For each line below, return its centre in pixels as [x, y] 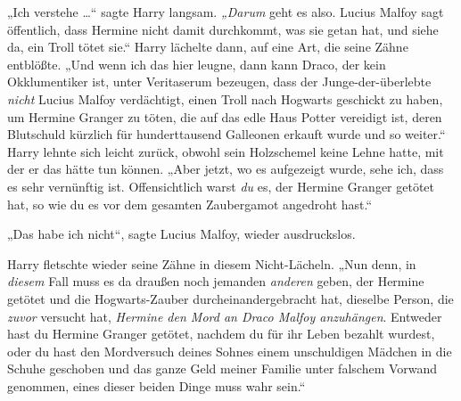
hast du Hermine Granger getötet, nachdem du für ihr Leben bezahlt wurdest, [221, 334]
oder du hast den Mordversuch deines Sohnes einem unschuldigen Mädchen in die [230, 351]
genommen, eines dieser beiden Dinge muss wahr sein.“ [156, 385]
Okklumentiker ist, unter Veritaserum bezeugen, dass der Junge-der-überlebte [219, 82]
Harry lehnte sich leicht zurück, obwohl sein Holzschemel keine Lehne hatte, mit [226, 151]
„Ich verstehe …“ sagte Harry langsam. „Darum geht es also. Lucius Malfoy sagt [226, 12]
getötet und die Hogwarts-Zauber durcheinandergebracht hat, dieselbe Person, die [230, 298]
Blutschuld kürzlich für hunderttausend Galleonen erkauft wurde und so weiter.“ [226, 134]
